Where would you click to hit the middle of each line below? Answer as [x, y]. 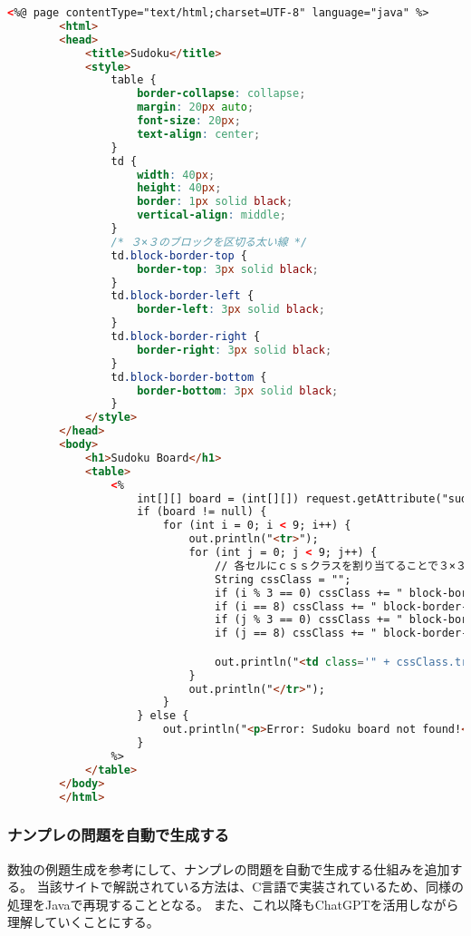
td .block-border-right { [186, 336]
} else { [163, 716]
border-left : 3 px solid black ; [231, 310]
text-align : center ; [199, 134]
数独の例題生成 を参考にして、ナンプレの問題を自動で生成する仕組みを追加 [229, 868]
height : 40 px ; [179, 188]
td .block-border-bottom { [189, 377]
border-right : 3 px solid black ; [235, 350]
